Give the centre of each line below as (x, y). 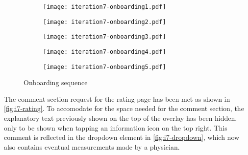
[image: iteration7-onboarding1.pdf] (105, 7)
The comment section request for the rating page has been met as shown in (117, 99)
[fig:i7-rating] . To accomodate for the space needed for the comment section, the (124, 108)
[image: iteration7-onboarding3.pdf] (105, 37)
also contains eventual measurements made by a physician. (92, 146)
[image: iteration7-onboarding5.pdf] (105, 67)
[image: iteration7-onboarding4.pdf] (105, 52)
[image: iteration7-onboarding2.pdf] (105, 22)
